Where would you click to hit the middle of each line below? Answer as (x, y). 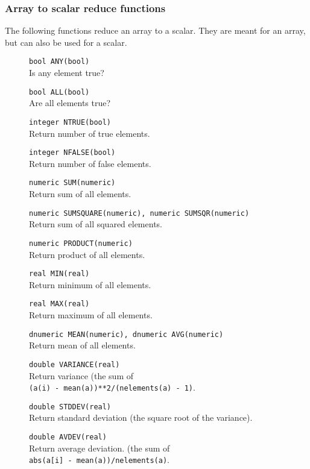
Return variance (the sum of (81, 375)
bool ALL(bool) (59, 92)
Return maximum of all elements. (91, 315)
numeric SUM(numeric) (72, 183)
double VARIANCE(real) (74, 364)
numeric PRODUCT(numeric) (81, 243)
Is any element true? (67, 73)
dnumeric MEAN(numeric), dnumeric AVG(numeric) (126, 334)
